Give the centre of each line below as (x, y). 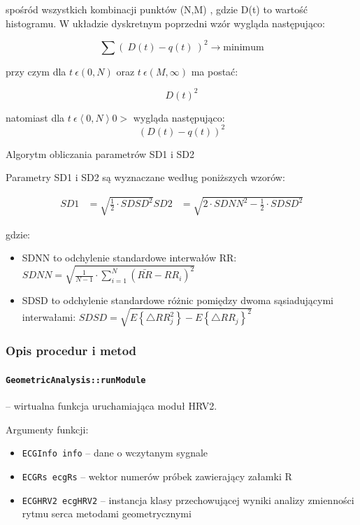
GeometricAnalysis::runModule (76, 380)
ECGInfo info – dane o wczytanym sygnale (115, 453)
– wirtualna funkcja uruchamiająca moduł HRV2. (111, 406)
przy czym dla (36, 71)
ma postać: (215, 71)
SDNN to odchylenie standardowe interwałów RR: (129, 258)
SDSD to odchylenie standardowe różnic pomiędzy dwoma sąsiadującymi (178, 300)
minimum (244, 47)
